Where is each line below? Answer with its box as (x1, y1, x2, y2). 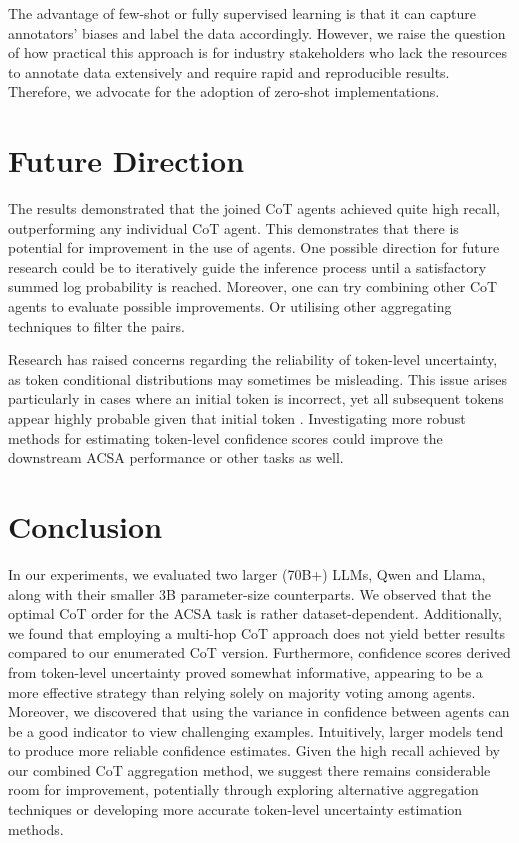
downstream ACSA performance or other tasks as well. (8, 447, 344, 468)
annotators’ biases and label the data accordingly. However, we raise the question (8, 22, 506, 43)
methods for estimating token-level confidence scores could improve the (8, 427, 443, 448)
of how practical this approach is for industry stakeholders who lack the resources (8, 42, 507, 63)
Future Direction (8, 140, 245, 181)
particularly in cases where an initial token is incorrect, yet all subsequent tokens (8, 388, 504, 409)
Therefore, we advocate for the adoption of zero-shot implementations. (8, 81, 440, 102)
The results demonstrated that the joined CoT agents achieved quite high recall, (8, 198, 500, 219)
